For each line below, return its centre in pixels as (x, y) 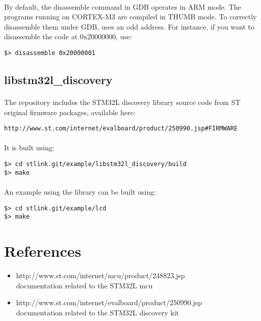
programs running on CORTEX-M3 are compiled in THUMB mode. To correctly (130, 17)
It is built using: (29, 148)
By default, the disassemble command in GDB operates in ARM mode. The (123, 6)
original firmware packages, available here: (70, 112)
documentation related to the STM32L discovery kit (98, 312)
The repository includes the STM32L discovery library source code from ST (122, 102)
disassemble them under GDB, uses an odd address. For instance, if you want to (129, 26)
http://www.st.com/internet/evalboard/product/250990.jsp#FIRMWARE (121, 129)
